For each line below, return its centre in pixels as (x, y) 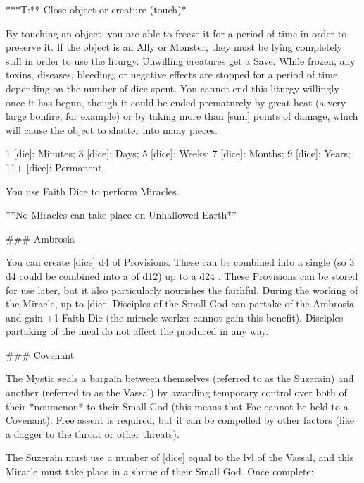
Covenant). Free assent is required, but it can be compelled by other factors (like (180, 420)
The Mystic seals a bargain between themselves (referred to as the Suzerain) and (180, 378)
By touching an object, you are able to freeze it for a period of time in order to (176, 33)
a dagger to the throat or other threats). (93, 433)
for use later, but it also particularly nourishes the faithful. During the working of (182, 289)
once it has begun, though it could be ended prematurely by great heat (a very (176, 102)
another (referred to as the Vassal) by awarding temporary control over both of (176, 392)
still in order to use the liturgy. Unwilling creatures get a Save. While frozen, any (181, 60)
